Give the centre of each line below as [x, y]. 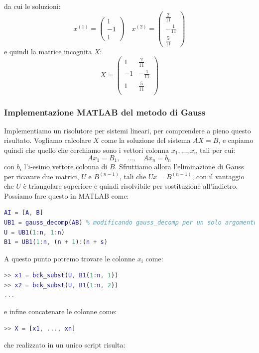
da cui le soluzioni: [32, 6]
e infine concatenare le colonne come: [61, 311]
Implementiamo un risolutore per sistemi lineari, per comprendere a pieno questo [128, 130]
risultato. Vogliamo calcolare [48, 140]
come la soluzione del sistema [146, 140]
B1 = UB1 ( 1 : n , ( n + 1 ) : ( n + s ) [56, 242]
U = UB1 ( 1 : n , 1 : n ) [34, 232]
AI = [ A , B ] [24, 213]
